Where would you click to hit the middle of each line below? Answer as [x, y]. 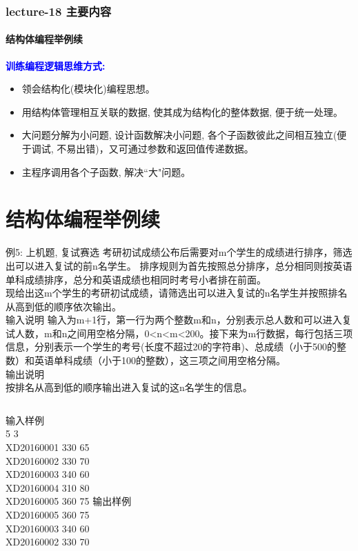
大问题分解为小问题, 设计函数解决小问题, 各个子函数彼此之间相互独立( [179, 135]
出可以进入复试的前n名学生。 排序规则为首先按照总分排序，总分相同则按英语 [179, 265]
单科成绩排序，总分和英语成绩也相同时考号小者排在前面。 [136, 279]
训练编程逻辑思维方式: [56, 65]
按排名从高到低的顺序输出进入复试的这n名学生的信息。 [129, 387]
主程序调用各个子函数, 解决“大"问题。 [106, 171]
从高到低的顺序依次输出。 [63, 306]
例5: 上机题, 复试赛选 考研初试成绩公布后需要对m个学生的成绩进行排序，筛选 [179, 252]
